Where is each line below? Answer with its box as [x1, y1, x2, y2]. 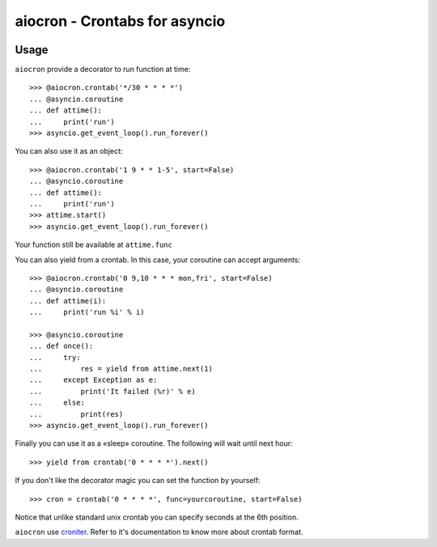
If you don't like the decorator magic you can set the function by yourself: [15, 476, 261, 486]
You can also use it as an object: [15, 146, 123, 156]
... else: [29, 398, 85, 408]
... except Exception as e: [29, 375, 158, 384]
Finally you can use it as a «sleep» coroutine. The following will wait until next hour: [15, 439, 293, 448]
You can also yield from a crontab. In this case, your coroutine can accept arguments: [15, 255, 301, 265]
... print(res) [29, 409, 124, 418]
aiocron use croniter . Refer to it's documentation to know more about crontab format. [15, 527, 303, 537]
